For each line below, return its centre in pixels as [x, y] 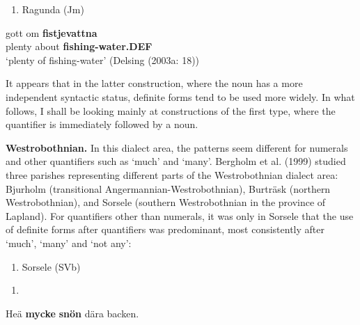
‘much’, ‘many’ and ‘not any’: [69, 243]
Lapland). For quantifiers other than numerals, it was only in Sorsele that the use [180, 215]
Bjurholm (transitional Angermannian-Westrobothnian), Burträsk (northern [168, 188]
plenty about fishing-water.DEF [79, 46]
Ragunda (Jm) [53, 9]
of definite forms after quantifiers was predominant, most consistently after [165, 229]
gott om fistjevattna [52, 32]
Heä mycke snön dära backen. [72, 313]
